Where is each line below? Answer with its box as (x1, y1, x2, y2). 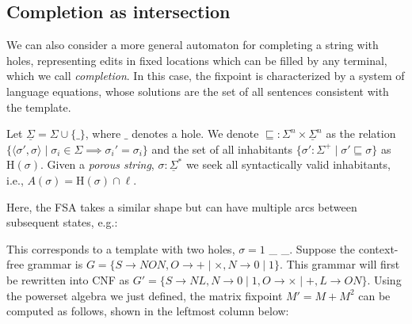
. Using (367, 271, 402, 288)
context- (358, 240, 399, 257)
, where (85, 125, 121, 142)
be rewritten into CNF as (6, 271, 130, 288)
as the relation (326, 125, 396, 142)
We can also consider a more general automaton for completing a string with (6, 36, 379, 53)
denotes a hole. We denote (132, 125, 259, 142)
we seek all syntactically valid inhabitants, (185, 156, 391, 173)
